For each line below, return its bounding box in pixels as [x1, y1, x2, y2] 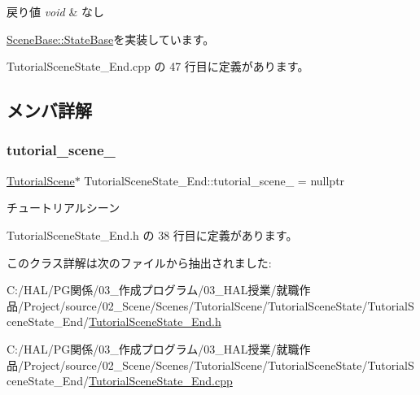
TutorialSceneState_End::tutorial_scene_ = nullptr [84, 171, 345, 189]
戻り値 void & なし [7, 3, 104, 20]
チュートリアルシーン [7, 199, 120, 216]
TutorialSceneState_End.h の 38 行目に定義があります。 [7, 226, 298, 243]
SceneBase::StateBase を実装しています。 [7, 30, 215, 47]
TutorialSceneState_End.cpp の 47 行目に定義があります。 [7, 58, 309, 75]
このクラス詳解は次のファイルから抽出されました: [7, 254, 272, 271]
